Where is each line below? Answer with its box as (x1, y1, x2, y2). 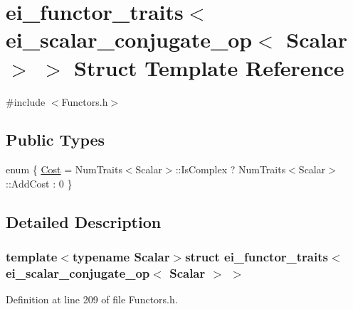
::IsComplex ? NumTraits (175, 162, 286, 177)
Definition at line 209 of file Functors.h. (6, 292, 178, 307)
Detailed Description (6, 210, 162, 232)
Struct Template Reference (74, 53, 344, 82)
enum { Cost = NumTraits (6, 162, 122, 177)
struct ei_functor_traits (185, 248, 328, 266)
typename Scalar (72, 248, 170, 266)
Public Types (6, 129, 105, 151)
